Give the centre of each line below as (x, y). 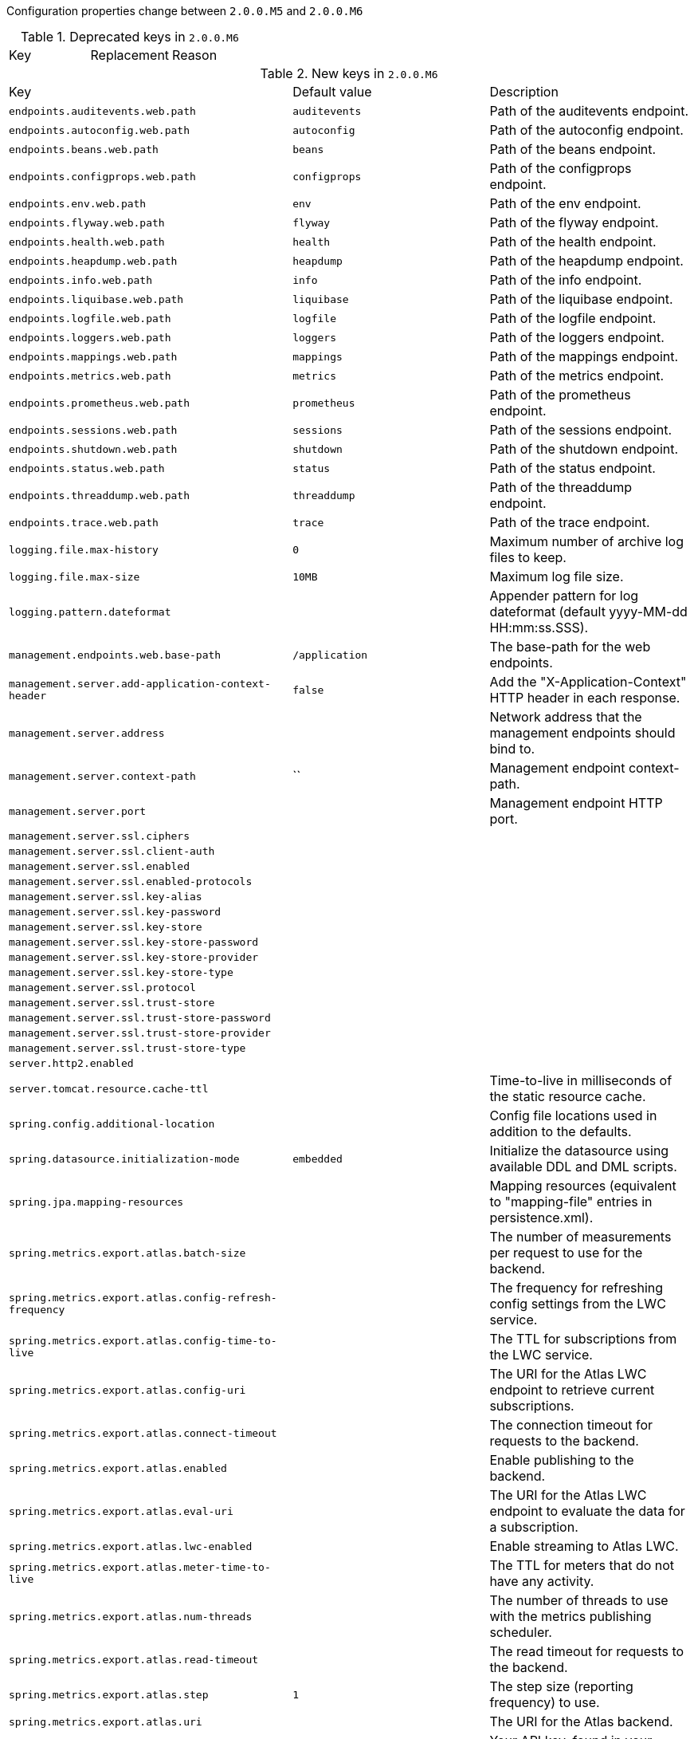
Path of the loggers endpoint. (577, 337)
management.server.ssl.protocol (102, 988)
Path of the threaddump (561, 487)
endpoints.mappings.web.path (93, 356)
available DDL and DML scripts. (583, 1167)
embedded (318, 1159)
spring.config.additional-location (112, 1123)
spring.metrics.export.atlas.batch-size (127, 1253)
